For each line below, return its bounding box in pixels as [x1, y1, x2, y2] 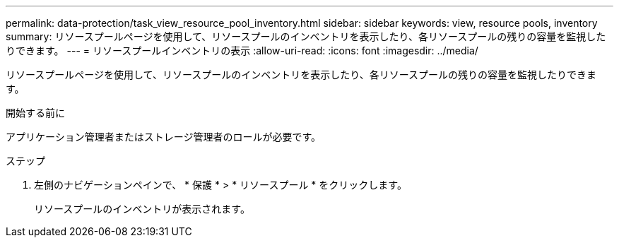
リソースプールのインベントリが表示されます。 [34, 203, 250, 215]
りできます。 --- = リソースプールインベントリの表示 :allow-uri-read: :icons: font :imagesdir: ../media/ [6, 45, 478, 57]
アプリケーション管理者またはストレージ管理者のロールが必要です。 [6, 131, 322, 143]
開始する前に [6, 107, 65, 119]
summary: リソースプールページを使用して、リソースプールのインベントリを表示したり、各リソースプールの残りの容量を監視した [6, 30, 606, 42]
